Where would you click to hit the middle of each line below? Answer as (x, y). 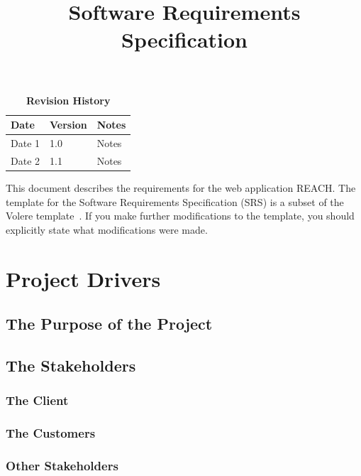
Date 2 (26, 160)
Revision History (68, 100)
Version (68, 125)
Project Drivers (83, 278)
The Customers (51, 433)
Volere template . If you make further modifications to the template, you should (180, 216)
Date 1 (26, 143)
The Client (37, 400)
